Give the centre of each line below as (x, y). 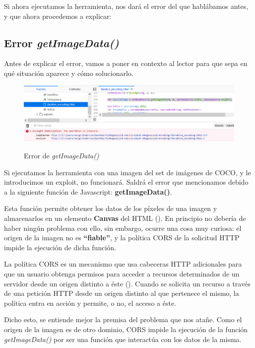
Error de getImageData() (62, 156)
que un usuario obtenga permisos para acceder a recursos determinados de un (122, 273)
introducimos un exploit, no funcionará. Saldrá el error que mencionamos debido (126, 182)
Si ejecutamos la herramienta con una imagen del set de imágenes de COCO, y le (127, 172)
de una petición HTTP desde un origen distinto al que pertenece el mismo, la (122, 293)
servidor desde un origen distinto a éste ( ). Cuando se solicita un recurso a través (127, 283)
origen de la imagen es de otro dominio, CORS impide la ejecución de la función (126, 329)
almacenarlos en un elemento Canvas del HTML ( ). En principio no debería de (125, 218)
